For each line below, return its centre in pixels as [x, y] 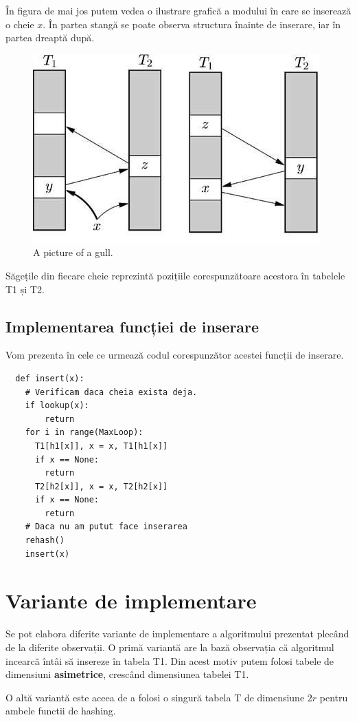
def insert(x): [50, 378]
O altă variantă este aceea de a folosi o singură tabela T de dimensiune [155, 697]
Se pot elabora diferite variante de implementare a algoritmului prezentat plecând [177, 634]
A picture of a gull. [73, 252]
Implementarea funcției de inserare [133, 326]
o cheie [20, 24]
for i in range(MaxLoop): [84, 433]
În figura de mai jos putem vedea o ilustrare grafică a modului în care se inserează [178, 10]
